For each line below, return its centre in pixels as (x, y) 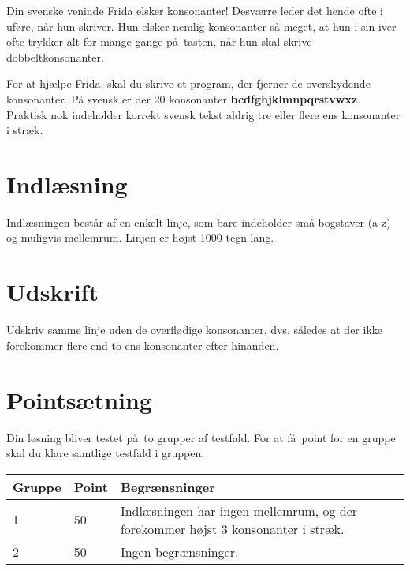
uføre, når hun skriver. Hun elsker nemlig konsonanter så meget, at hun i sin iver (201, 26)
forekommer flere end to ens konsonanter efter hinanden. (143, 345)
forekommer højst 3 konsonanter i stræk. (232, 528)
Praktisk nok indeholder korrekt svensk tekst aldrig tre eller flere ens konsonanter (203, 114)
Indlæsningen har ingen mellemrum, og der (239, 510)
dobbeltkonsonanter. (55, 56)
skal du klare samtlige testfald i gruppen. (106, 453)
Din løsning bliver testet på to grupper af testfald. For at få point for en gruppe (201, 437)
